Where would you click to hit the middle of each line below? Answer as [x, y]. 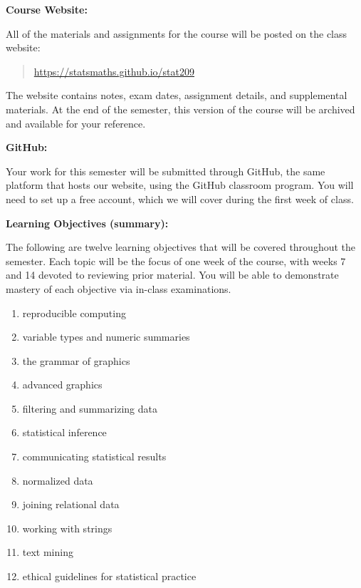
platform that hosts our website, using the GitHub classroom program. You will [180, 185]
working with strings [67, 528]
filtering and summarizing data [90, 408]
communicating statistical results [94, 457]
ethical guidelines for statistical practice [109, 576]
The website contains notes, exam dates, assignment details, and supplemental [177, 95]
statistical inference [64, 432]
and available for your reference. [76, 123]
